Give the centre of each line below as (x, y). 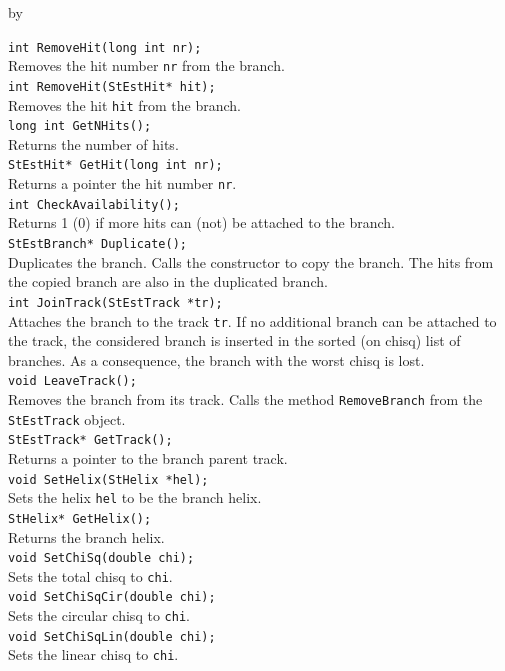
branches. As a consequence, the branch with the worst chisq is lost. (216, 359)
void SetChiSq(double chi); (101, 558)
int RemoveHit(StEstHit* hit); (112, 86)
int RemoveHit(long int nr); (105, 47)
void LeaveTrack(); (72, 381)
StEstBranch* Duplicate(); (97, 244)
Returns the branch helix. (86, 536)
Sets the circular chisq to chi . (99, 615)
